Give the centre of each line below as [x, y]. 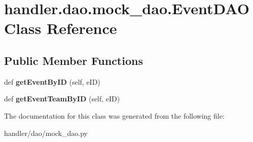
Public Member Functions [74, 60]
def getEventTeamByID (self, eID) [62, 99]
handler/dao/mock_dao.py [46, 133]
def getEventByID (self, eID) [52, 81]
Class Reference [61, 28]
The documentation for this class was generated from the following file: [114, 115]
